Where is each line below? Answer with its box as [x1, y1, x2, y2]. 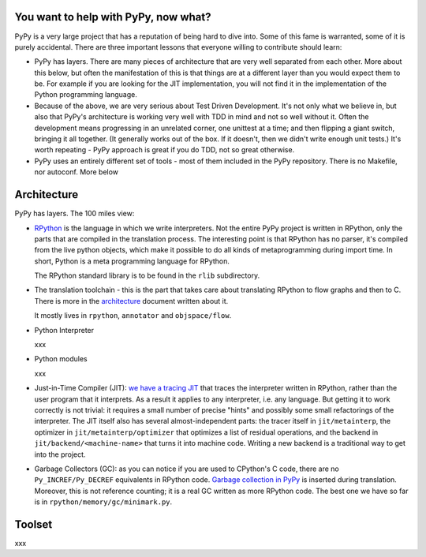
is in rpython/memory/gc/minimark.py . [34, 497, 173, 507]
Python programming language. [34, 90, 137, 99]
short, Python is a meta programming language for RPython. [34, 256, 230, 266]
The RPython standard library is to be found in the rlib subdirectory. [34, 271, 260, 280]
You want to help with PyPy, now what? [14, 10, 211, 24]
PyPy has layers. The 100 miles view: [14, 209, 135, 219]
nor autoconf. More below [34, 167, 118, 177]
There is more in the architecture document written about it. [34, 296, 229, 305]
